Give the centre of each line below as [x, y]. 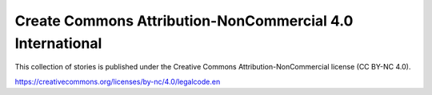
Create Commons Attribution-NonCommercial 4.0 [184, 21]
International [58, 43]
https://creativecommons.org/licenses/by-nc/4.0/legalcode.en [118, 81]
